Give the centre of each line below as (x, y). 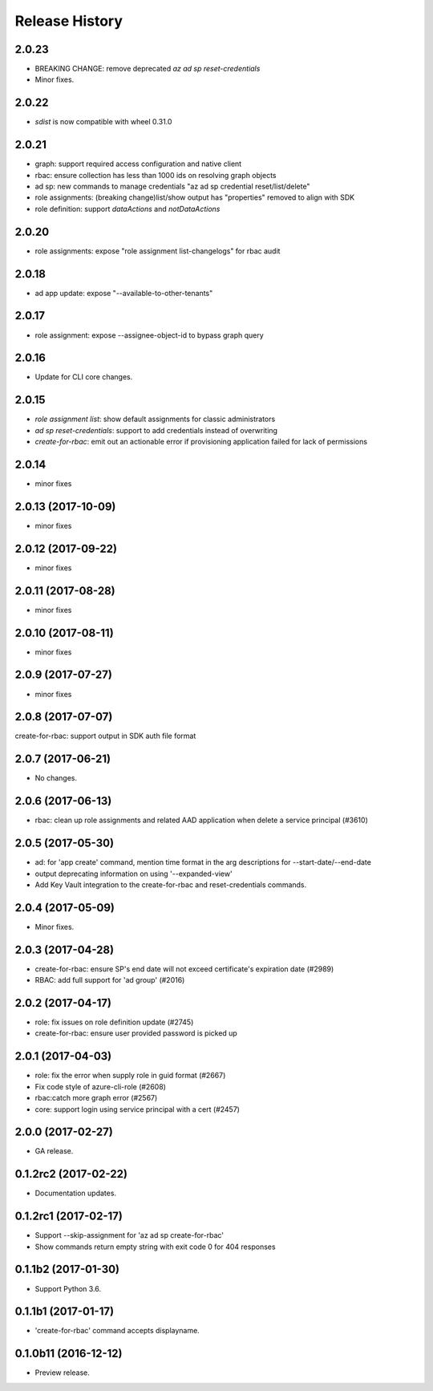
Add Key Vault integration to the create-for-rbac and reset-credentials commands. (171, 884)
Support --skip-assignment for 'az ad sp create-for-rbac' (129, 1235)
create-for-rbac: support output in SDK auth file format (105, 736)
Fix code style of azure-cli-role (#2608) (100, 1086)
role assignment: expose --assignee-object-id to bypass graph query (149, 335)
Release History (69, 21)
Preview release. (62, 1373)
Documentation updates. (75, 1193)
